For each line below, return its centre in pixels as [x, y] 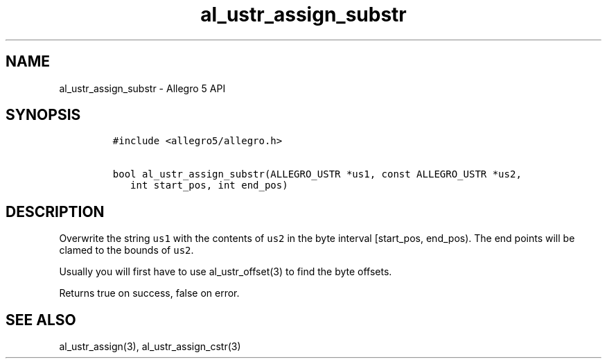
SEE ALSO [41, 320]
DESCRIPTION [55, 211]
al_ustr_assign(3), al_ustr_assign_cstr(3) [150, 347]
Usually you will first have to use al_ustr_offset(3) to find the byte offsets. [226, 272]
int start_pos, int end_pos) [209, 185]
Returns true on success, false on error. [149, 293]
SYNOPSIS [43, 115]
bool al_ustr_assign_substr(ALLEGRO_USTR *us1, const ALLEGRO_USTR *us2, [317, 174]
